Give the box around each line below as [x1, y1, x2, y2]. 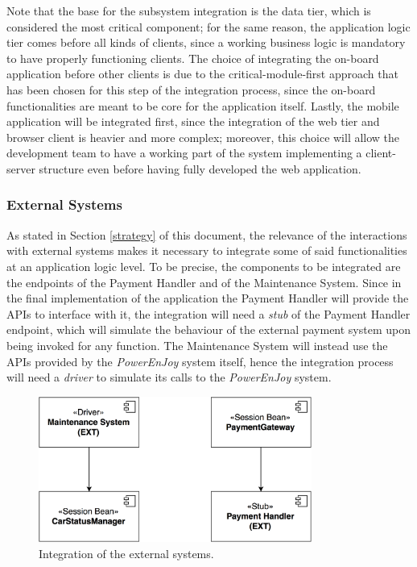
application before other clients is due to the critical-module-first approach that [6, 65, 398, 82]
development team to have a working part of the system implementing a [6, 144, 362, 161]
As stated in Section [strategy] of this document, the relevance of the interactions [6, 226, 407, 243]
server [6, 160, 35, 177]
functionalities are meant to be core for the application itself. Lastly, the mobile [6, 97, 399, 114]
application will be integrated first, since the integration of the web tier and [6, 113, 380, 130]
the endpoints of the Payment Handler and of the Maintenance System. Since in [6, 273, 402, 290]
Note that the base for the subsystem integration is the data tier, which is [6, 2, 371, 19]
